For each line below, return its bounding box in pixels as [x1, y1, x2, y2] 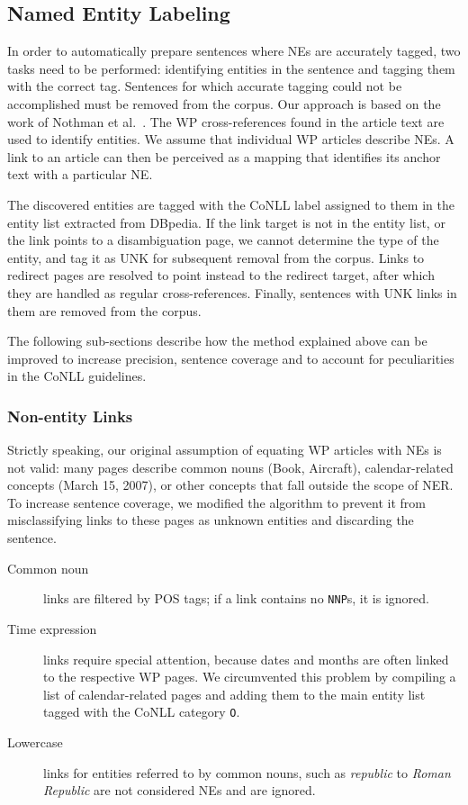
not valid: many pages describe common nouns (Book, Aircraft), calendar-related [7, 457, 454, 476]
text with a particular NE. [7, 165, 153, 184]
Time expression [7, 619, 97, 638]
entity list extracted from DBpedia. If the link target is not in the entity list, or [7, 213, 445, 231]
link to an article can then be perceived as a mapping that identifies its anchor [7, 147, 441, 166]
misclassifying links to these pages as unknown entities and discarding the [7, 511, 414, 529]
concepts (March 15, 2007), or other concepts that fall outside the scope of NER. [7, 475, 454, 494]
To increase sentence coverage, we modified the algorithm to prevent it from [7, 493, 427, 511]
